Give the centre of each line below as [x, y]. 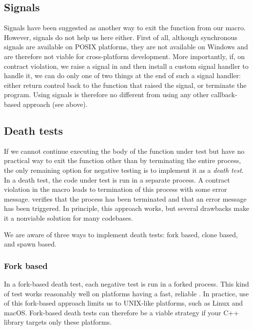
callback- [224, 94]
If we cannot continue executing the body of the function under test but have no [124, 151]
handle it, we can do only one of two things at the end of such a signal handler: [122, 75]
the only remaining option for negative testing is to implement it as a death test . [124, 170]
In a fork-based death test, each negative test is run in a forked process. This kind [126, 283]
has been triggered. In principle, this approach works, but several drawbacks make [127, 208]
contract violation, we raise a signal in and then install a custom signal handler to [126, 66]
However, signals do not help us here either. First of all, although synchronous [121, 37]
